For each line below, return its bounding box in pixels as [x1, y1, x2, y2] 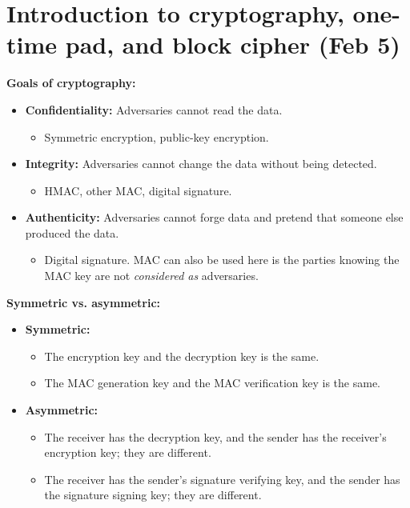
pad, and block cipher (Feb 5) [65, 28, 400, 61]
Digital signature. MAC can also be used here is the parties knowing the [44, 251, 400, 268]
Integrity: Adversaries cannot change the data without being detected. [25, 155, 377, 172]
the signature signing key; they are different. [44, 486, 262, 503]
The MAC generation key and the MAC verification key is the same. [44, 374, 381, 391]
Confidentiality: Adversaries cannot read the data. [25, 101, 283, 118]
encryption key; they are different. [44, 444, 211, 461]
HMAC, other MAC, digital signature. [44, 182, 232, 198]
